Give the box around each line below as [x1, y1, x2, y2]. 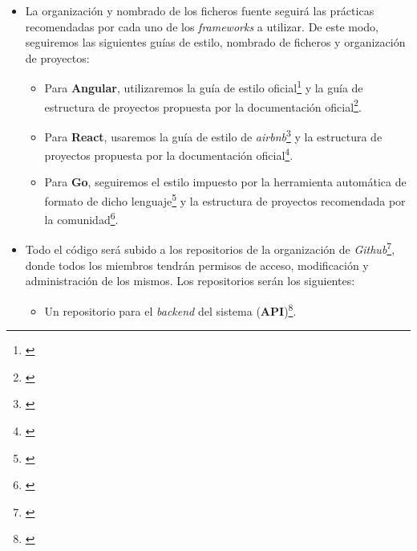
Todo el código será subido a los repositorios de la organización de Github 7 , [25, 239, 395, 258]
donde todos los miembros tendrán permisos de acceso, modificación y [25, 256, 369, 273]
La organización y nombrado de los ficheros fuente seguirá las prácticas [25, 2, 374, 18]
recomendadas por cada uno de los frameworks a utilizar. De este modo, [25, 18, 379, 35]
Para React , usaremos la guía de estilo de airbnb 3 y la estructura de [44, 125, 383, 145]
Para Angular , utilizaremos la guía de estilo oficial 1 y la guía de [44, 77, 363, 96]
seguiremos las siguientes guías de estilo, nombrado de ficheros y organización [25, 34, 406, 51]
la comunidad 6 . [44, 209, 119, 227]
